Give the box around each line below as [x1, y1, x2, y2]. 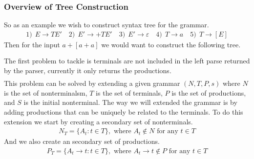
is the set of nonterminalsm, [4, 87, 87, 98]
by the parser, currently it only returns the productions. [4, 65, 171, 76]
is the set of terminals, [96, 87, 163, 98]
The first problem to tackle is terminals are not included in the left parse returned [4, 56, 250, 66]
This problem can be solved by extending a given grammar [4, 78, 180, 88]
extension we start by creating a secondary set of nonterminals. [4, 116, 193, 126]
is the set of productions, [171, 87, 246, 98]
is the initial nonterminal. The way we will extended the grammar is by [23, 97, 237, 107]
